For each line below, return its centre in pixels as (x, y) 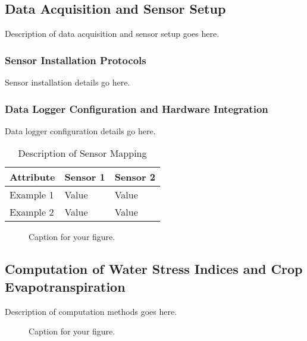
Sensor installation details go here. (68, 82)
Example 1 (32, 195)
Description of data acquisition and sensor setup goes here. (112, 34)
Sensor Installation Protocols (76, 60)
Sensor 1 (85, 177)
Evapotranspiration (65, 286)
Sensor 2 (135, 177)
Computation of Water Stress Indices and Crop (154, 269)
